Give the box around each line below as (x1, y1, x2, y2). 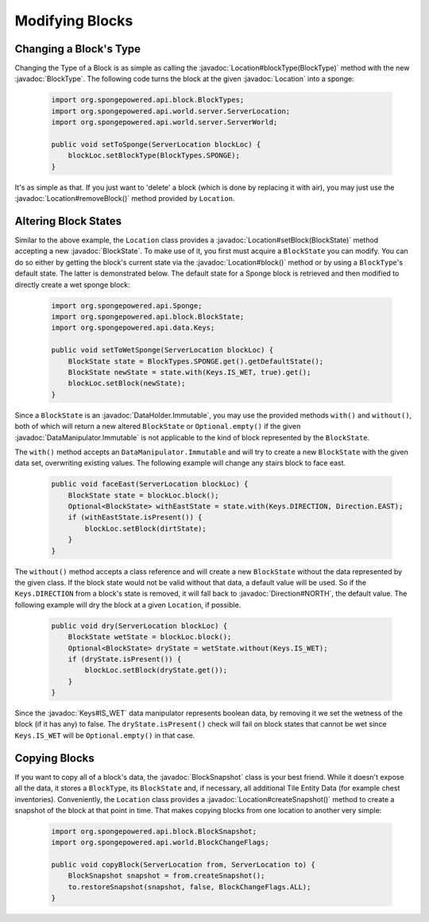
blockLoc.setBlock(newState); (68, 379, 186, 388)
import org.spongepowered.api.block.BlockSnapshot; (51, 827, 257, 835)
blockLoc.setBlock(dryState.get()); (84, 665, 228, 675)
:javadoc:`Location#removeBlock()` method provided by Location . (14, 194, 235, 203)
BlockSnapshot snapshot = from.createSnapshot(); (68, 871, 265, 881)
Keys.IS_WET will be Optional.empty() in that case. (14, 731, 195, 740)
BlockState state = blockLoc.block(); (68, 491, 219, 500)
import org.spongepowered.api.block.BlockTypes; (51, 95, 245, 105)
